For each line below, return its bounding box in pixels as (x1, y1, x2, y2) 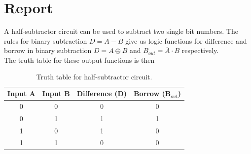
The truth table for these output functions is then (4, 54, 155, 65)
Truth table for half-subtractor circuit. (36, 71, 152, 81)
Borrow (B (134, 88, 171, 99)
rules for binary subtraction (4, 35, 87, 46)
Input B (42, 88, 70, 99)
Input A (7, 88, 36, 99)
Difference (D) (76, 88, 127, 99)
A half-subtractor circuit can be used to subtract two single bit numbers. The (4, 26, 239, 36)
